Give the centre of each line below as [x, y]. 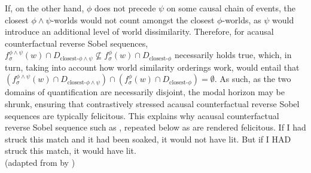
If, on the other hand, [45, 8]
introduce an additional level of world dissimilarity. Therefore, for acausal [139, 31]
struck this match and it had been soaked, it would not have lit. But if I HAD [148, 139]
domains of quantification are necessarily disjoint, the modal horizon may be [145, 92]
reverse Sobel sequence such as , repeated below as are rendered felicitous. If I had [155, 127]
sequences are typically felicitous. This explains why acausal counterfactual [142, 115]
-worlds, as [242, 19]
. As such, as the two [253, 79]
